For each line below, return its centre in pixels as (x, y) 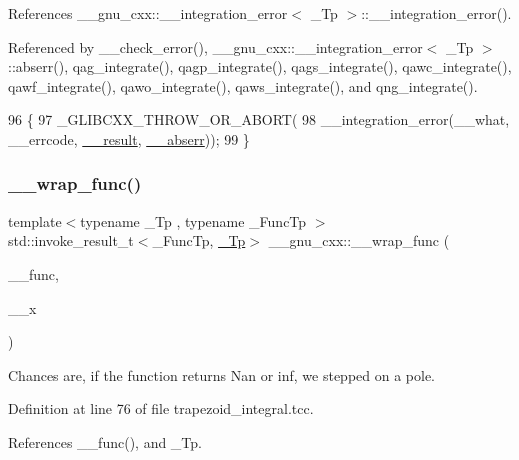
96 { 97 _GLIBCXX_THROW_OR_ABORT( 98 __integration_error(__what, (259, 119)
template (35, 220)
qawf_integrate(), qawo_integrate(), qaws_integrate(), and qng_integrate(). (243, 85)
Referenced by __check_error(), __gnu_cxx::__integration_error (215, 46)
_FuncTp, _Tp (199, 240)
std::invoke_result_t (71, 240)
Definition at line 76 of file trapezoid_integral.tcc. (161, 408)
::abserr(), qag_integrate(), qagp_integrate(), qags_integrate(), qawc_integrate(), (260, 66)
